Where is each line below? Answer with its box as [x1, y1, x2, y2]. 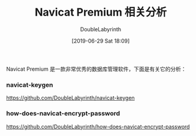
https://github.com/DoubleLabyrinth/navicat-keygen [6, 94, 135, 102]
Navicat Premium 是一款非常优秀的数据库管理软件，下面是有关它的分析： [6, 65, 187, 72]
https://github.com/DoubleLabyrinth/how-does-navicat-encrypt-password [6, 123, 190, 130]
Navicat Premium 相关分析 [35, 5, 167, 19]
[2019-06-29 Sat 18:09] [71, 37, 130, 44]
